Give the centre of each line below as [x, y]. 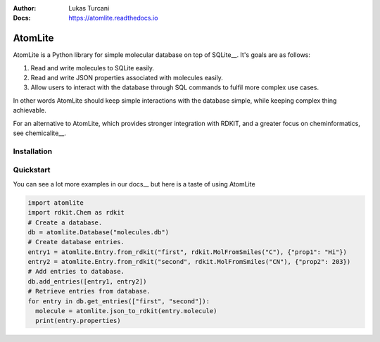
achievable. [30, 110]
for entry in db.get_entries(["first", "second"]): [119, 301]
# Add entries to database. [76, 272]
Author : [25, 8]
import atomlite [56, 203]
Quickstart [32, 170]
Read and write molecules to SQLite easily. [93, 68]
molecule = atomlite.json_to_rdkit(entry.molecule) [126, 311]
